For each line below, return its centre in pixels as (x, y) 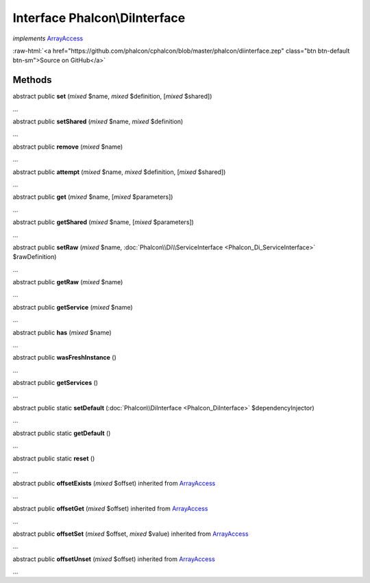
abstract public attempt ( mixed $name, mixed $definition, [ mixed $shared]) (119, 172)
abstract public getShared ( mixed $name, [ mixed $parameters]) (103, 222)
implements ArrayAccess (48, 38)
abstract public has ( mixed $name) (62, 332)
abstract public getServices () (56, 383)
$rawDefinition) (35, 257)
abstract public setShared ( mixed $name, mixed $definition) (98, 122)
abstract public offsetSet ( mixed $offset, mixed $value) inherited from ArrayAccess (131, 534)
